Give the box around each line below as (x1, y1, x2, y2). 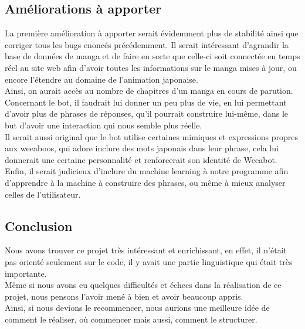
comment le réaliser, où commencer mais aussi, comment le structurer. (5, 313, 257, 325)
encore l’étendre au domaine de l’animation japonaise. (5, 73, 198, 85)
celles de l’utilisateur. (5, 188, 81, 200)
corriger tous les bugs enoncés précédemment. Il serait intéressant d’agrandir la (5, 38, 289, 50)
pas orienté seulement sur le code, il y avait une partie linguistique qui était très (5, 255, 293, 267)
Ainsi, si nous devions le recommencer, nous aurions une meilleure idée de (5, 301, 270, 314)
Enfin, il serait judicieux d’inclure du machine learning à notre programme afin (5, 165, 289, 177)
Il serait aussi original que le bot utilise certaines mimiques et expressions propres (5, 130, 298, 143)
